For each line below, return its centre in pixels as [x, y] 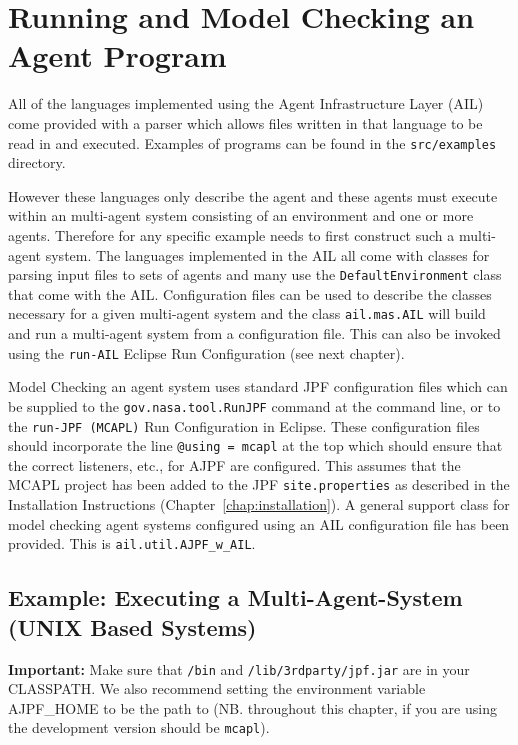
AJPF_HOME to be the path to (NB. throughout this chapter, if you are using [252, 707]
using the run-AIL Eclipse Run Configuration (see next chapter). [206, 352]
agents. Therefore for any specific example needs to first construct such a [231, 234]
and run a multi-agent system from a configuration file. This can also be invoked [254, 333]
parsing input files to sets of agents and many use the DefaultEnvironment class [255, 274]
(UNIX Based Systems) [132, 626]
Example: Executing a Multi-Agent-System [235, 597]
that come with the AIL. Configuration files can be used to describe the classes [250, 293]
